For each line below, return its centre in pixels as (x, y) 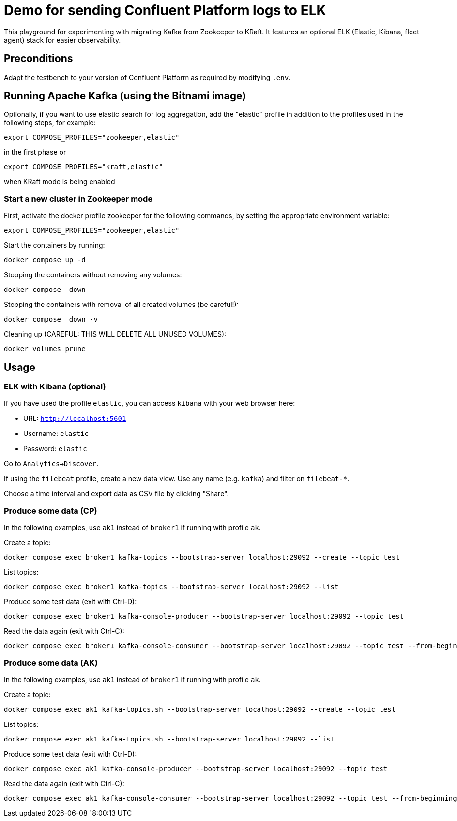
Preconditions (38, 59)
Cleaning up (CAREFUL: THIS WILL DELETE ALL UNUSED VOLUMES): (115, 334)
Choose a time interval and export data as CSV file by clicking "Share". (116, 494)
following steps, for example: (50, 123)
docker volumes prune (45, 349)
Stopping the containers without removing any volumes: (93, 275)
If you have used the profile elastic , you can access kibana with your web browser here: (150, 403)
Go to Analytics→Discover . (51, 464)
